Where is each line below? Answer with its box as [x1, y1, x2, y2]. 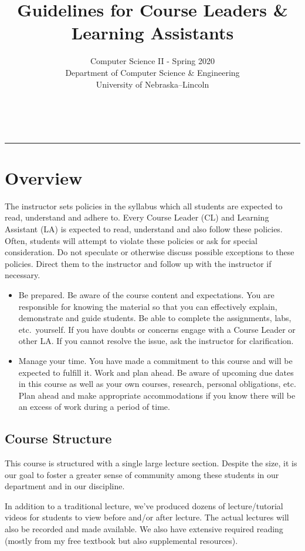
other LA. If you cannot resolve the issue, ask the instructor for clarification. [18, 335, 294, 347]
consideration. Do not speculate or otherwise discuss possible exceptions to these [5, 246, 294, 258]
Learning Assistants [71, 21, 234, 45]
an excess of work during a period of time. [18, 400, 170, 413]
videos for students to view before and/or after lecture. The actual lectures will [5, 511, 289, 523]
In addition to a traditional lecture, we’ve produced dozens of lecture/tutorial [5, 499, 283, 512]
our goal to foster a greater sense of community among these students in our [5, 468, 279, 480]
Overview [5, 165, 83, 189]
